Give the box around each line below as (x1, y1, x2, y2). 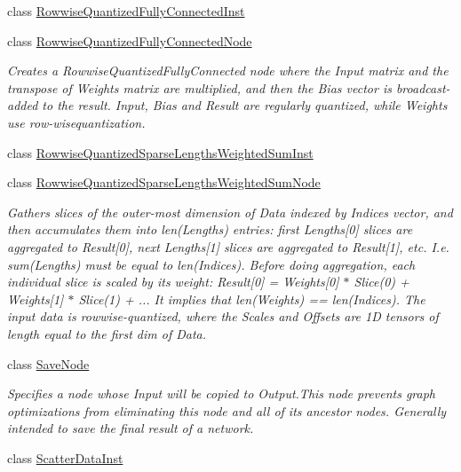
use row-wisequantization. (7, 113, 146, 131)
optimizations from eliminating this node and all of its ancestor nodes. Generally (7, 401, 447, 420)
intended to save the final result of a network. (7, 419, 254, 437)
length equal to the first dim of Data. (7, 324, 207, 342)
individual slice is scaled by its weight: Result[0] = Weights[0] (7, 272, 339, 291)
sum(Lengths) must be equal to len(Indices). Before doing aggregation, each (7, 255, 416, 273)
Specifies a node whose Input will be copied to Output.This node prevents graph (7, 384, 436, 403)
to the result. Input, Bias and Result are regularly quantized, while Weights (42, 96, 448, 114)
